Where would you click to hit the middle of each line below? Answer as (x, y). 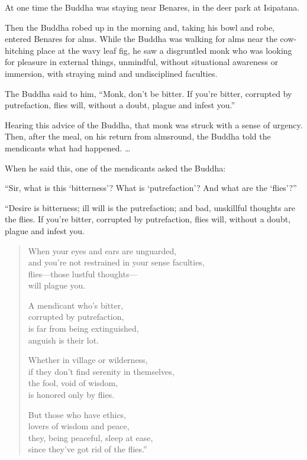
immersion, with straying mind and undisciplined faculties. (111, 73)
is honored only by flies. (71, 395)
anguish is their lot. (64, 340)
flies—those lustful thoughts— (83, 273)
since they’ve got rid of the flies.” (88, 449)
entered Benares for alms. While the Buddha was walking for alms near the (141, 39)
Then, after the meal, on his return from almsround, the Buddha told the (138, 136)
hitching (20, 50)
